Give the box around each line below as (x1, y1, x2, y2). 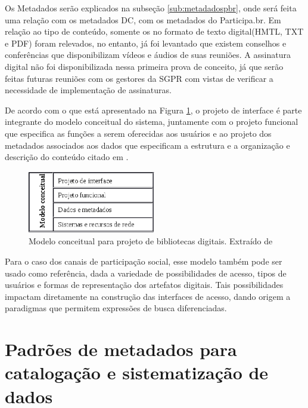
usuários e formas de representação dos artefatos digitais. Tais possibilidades (5, 278, 284, 291)
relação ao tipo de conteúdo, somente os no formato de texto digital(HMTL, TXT (5, 25, 304, 38)
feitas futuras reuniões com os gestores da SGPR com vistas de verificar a (5, 72, 273, 84)
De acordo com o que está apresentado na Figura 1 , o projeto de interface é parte (5, 103, 302, 116)
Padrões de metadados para (5, 337, 237, 361)
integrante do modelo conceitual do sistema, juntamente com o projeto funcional (5, 115, 298, 128)
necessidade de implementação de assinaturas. (5, 84, 172, 96)
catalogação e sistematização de (5, 360, 269, 385)
